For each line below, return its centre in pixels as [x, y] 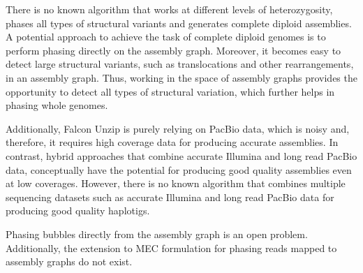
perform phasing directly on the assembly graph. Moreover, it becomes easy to [173, 50]
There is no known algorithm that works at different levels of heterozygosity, [169, 9]
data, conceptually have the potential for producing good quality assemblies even [179, 169]
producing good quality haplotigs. [78, 211]
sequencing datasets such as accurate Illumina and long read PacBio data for [170, 197]
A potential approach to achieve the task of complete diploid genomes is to [166, 37]
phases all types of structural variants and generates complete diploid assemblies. [179, 23]
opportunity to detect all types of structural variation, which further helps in [170, 91]
